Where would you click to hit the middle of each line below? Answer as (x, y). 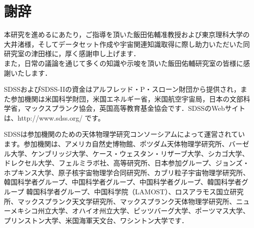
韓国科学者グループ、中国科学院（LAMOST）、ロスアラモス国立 (128, 192)
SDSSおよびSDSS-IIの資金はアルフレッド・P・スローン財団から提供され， (122, 89)
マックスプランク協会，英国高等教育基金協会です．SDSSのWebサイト (135, 108)
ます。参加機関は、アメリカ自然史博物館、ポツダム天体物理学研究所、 (116, 144)
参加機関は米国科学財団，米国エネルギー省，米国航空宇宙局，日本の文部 (127, 98)
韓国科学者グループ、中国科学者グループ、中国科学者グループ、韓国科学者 (123, 182)
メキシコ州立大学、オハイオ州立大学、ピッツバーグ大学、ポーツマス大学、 (130, 211)
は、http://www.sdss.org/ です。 (54, 117)
